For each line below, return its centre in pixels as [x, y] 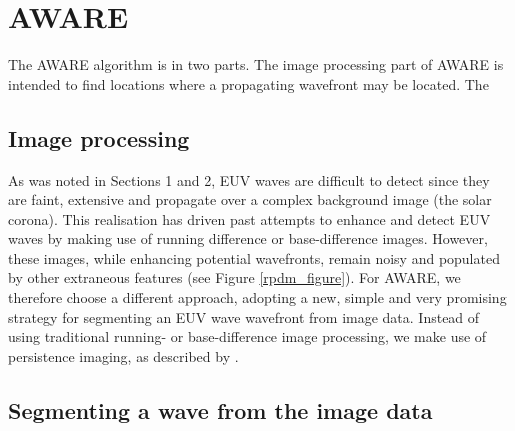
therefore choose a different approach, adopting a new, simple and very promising [257, 297]
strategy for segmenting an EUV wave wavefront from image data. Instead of [244, 316]
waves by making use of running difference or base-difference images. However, [248, 238]
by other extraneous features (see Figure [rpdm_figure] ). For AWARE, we [234, 277]
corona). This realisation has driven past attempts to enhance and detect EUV [249, 218]
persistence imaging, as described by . [123, 355]
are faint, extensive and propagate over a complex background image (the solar [250, 199]
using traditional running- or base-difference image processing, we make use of [247, 336]
